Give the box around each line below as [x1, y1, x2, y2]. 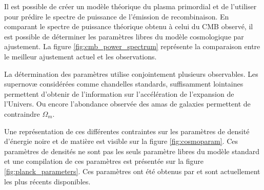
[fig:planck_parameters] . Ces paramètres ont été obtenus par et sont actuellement [4, 165, 260, 176]
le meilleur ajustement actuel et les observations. [4, 51, 157, 61]
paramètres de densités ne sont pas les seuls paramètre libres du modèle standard [4, 145, 259, 156]
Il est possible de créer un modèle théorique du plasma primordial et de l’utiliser [4, 1, 257, 11]
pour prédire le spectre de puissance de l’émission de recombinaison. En [4, 11, 229, 22]
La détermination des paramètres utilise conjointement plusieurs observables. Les [4, 68, 258, 79]
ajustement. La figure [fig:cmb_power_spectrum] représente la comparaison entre [4, 41, 260, 52]
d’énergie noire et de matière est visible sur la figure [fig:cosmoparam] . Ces [4, 136, 238, 146]
